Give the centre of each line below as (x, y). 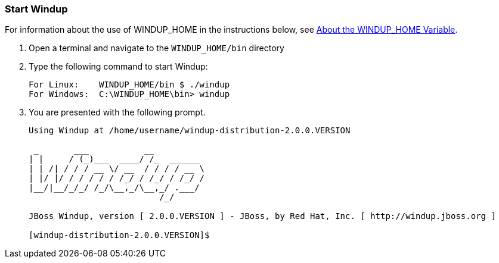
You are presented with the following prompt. (117, 112)
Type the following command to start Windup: (118, 67)
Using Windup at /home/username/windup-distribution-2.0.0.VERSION (190, 131)
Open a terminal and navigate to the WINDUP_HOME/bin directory (156, 48)
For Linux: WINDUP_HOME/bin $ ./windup (129, 85)
